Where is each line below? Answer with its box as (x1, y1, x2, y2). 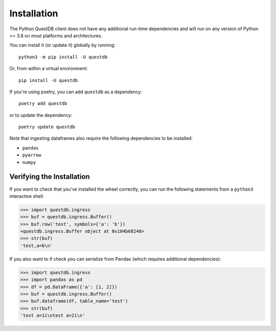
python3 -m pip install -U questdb (18, 54, 108, 60)
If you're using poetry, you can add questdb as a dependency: (9, 89, 143, 95)
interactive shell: (9, 193, 44, 199)
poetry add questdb (18, 100, 67, 107)
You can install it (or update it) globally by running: (9, 42, 116, 48)
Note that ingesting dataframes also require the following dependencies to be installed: (9, 135, 193, 141)
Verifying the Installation (9, 172, 90, 181)
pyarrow (22, 152, 42, 158)
